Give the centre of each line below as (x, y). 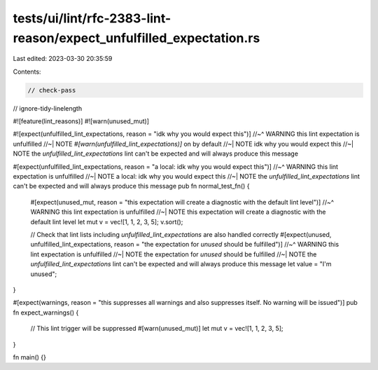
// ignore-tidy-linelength (48, 108)
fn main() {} (30, 357)
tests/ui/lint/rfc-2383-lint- (92, 18)
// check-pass (52, 90)
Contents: (27, 71)
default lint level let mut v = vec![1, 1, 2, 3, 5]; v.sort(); (107, 221)
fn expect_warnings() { (46, 313)
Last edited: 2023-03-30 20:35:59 (63, 59)
